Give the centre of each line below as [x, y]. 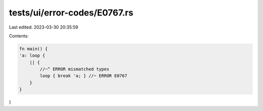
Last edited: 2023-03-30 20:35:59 [44, 27]
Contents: [19, 36]
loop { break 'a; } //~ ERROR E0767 [84, 76]
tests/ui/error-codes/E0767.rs [71, 13]
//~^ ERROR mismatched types [75, 69]
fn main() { [34, 49]
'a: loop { [32, 55]
